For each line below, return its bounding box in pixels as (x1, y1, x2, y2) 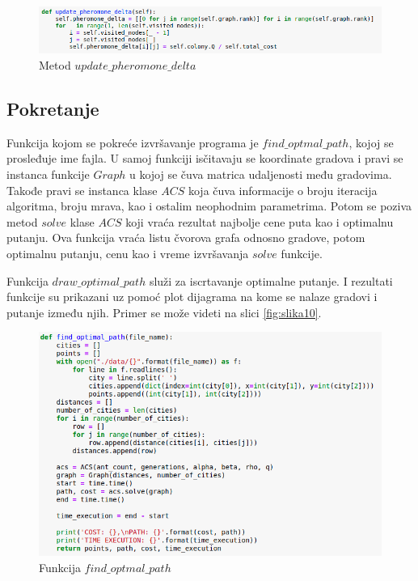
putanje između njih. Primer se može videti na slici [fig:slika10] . (6, 303, 322, 320)
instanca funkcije (6, 166, 90, 183)
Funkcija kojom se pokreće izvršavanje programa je (6, 134, 259, 151)
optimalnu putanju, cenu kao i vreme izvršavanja (6, 245, 249, 261)
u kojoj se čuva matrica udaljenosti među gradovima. (129, 166, 392, 183)
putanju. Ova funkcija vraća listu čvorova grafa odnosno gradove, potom (6, 229, 365, 246)
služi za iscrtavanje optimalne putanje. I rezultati (149, 272, 393, 289)
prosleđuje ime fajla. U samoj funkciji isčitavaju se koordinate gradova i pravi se (6, 150, 403, 167)
